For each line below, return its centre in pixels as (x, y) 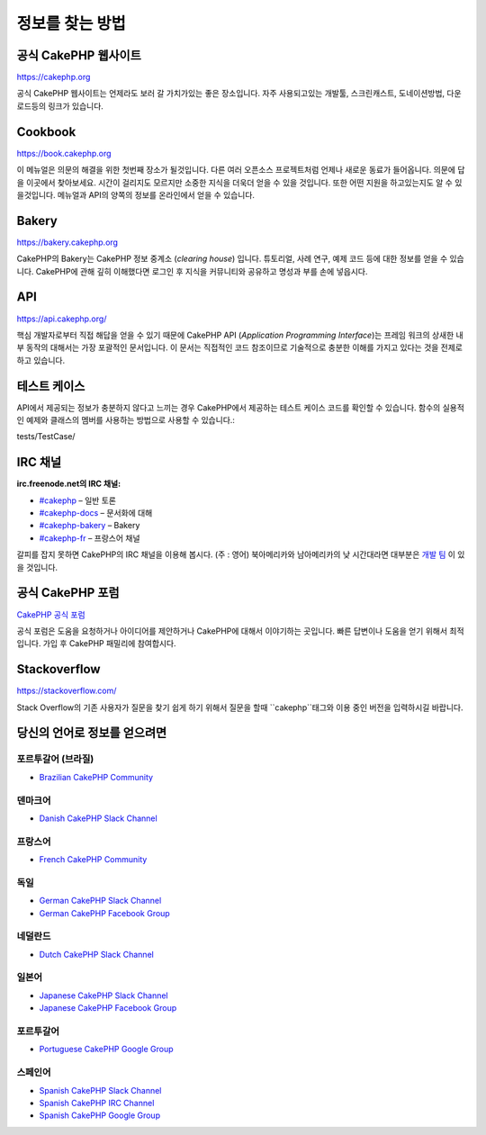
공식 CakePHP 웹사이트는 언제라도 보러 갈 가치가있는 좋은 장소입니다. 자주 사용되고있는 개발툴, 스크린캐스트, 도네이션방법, (231, 94)
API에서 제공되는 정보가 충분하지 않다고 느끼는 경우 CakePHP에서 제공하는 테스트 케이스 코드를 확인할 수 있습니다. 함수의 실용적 (241, 407)
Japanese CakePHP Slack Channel (103, 995)
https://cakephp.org (54, 77)
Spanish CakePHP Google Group (100, 1115)
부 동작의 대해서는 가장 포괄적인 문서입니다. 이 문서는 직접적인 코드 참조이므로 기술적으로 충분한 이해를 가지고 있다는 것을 (228, 347)
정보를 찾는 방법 (71, 23)
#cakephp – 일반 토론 (78, 500)
